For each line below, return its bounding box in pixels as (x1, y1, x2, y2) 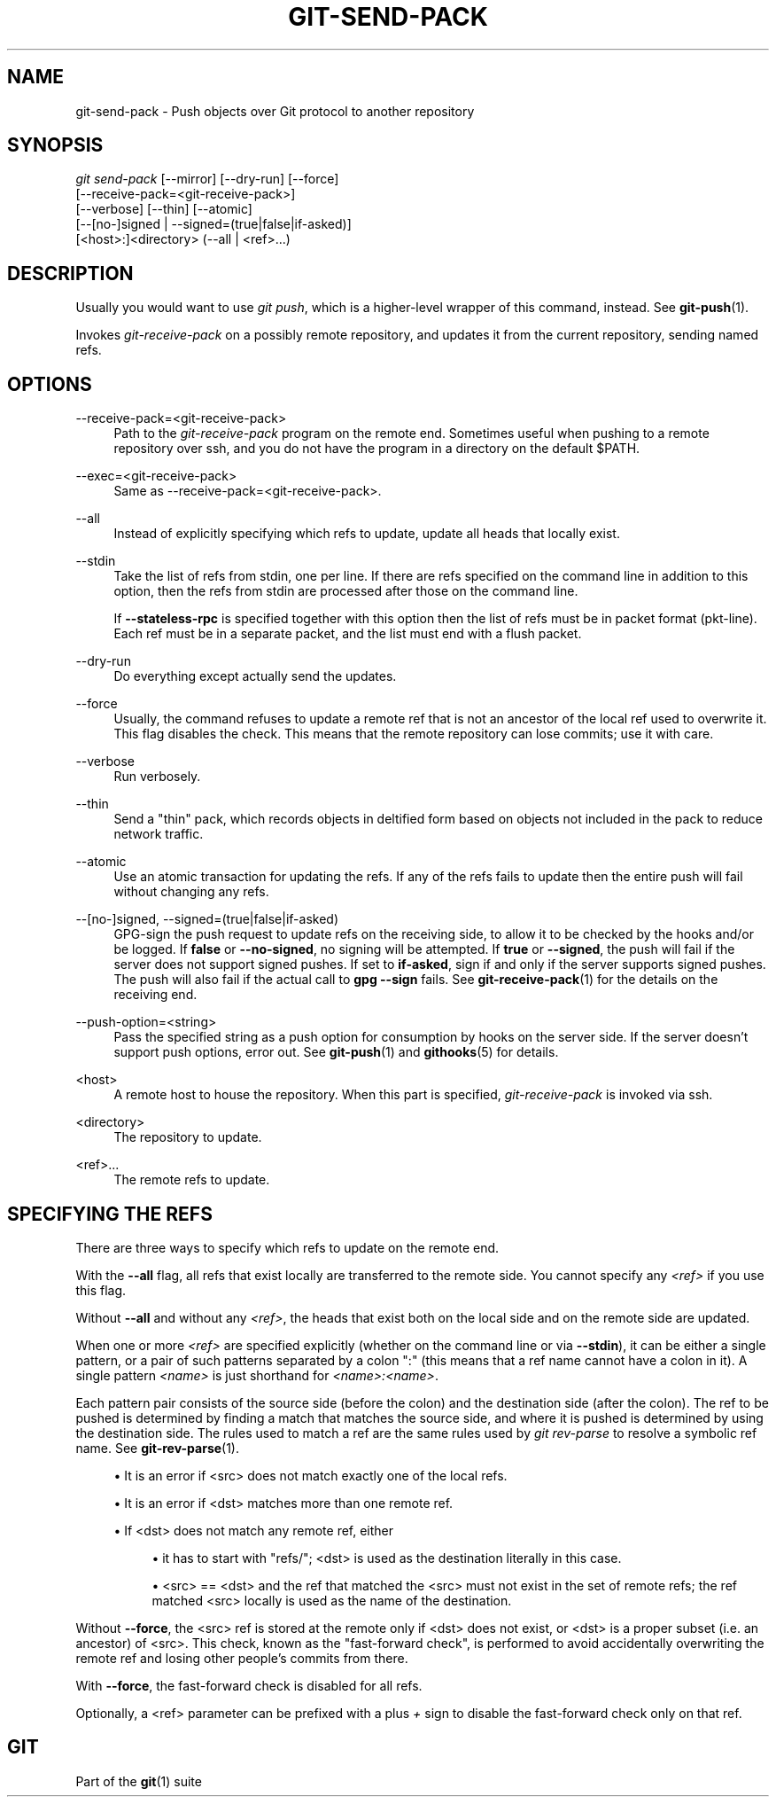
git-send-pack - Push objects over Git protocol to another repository (75, 103, 475, 119)
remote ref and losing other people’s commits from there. (75, 1650, 408, 1666)
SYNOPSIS (7, 134, 104, 157)
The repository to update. (113, 1129, 262, 1145)
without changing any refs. (113, 884, 269, 900)
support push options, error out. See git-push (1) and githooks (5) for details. (113, 1044, 559, 1060)
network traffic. (113, 826, 204, 842)
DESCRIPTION (7, 262, 134, 285)
